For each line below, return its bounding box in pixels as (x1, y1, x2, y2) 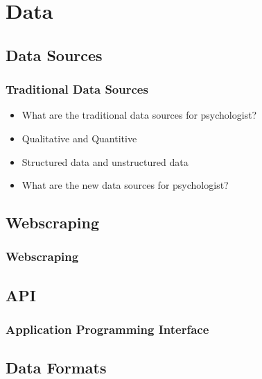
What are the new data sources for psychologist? (21, 178, 229, 192)
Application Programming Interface (6, 321, 209, 338)
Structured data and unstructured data (21, 154, 189, 169)
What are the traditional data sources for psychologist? (21, 108, 257, 122)
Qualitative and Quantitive (21, 130, 137, 145)
